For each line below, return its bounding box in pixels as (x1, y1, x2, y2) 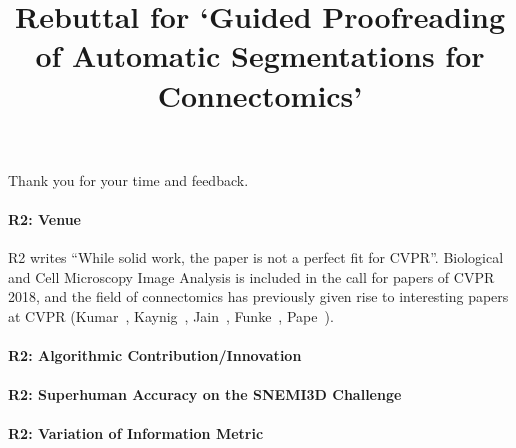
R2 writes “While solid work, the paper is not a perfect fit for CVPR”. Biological (8, 247, 504, 268)
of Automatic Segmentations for (35, 35, 485, 76)
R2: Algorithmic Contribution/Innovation (8, 345, 302, 366)
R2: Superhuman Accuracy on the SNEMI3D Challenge (8, 384, 402, 405)
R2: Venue (8, 208, 81, 229)
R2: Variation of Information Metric (8, 423, 264, 444)
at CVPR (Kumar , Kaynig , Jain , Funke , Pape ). (8, 305, 334, 326)
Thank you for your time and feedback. (8, 169, 249, 190)
